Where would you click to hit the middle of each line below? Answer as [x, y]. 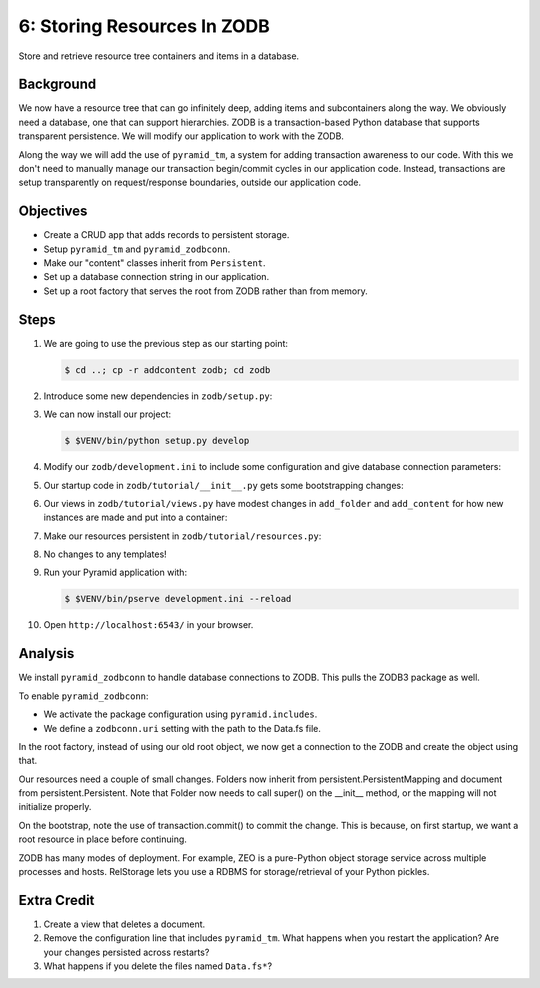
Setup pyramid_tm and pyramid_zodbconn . [137, 249]
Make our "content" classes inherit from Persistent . [154, 263]
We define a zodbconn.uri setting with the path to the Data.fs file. [182, 728]
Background [57, 84]
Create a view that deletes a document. [124, 924]
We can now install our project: [107, 414]
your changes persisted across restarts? [126, 952]
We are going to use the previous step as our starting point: [166, 343]
